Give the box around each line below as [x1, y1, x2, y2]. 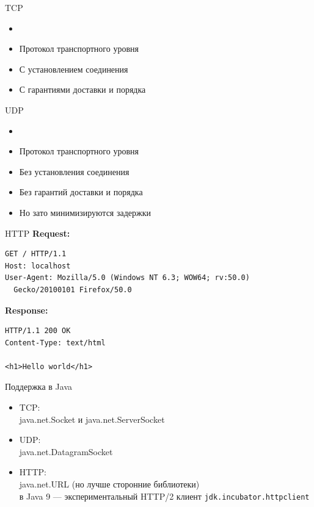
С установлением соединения [19, 62, 128, 75]
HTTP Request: [5, 226, 70, 239]
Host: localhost [5, 261, 71, 270]
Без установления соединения [19, 165, 130, 178]
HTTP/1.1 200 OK [5, 326, 71, 336]
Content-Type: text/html [5, 338, 106, 347]
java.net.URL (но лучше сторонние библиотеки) [19, 478, 200, 491]
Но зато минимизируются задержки [19, 206, 151, 218]
